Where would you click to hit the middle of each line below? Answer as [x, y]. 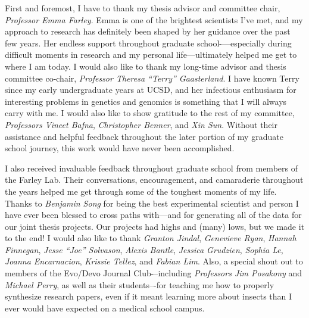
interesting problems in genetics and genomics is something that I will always [146, 101]
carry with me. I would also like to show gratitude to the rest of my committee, [150, 113]
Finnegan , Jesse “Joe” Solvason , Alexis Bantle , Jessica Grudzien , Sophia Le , [144, 249]
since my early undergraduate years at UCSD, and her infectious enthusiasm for [151, 90]
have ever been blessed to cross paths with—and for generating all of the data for [153, 215]
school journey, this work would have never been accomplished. [120, 148]
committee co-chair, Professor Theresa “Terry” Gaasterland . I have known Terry [152, 78]
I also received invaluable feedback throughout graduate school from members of [151, 168]
